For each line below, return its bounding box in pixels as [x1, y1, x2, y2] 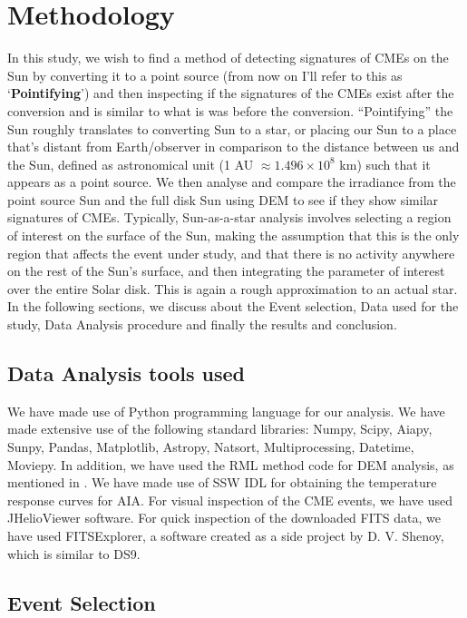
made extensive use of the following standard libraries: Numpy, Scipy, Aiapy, [7, 419, 433, 438]
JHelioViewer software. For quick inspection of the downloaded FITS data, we [7, 508, 442, 527]
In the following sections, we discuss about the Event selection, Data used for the [7, 297, 459, 316]
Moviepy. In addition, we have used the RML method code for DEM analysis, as [7, 455, 454, 474]
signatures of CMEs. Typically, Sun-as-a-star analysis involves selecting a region [7, 208, 452, 227]
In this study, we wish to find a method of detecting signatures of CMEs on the [7, 48, 449, 67]
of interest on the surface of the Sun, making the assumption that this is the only [7, 226, 460, 245]
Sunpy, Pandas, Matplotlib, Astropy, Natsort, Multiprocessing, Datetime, [7, 437, 414, 456]
